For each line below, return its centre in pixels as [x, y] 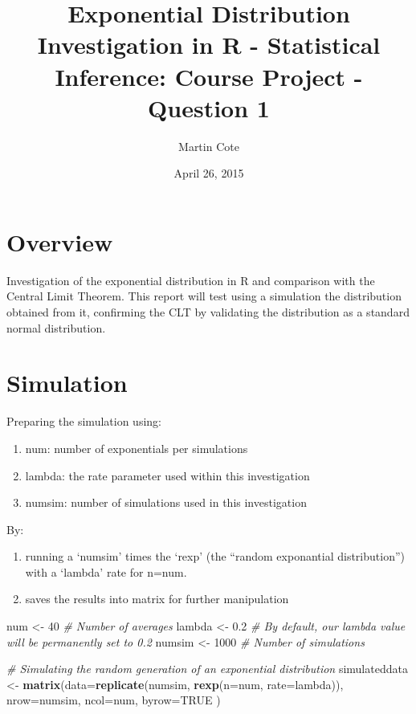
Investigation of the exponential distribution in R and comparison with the [191, 280]
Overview [60, 241]
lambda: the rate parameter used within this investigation [167, 475]
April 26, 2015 [209, 173]
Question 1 [209, 107]
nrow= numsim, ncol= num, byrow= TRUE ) [114, 700]
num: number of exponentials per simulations [137, 448]
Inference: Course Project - [209, 76]
